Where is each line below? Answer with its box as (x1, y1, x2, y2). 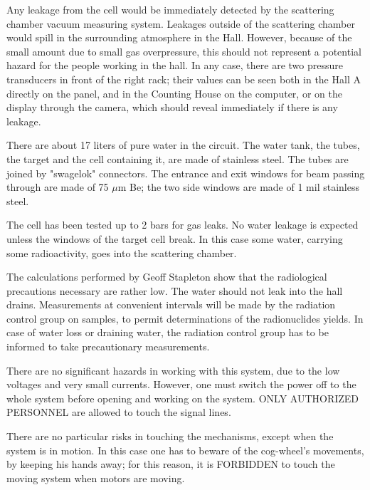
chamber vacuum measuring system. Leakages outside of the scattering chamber (6, 16, 355, 31)
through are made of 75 (6, 179, 109, 194)
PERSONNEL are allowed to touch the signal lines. (6, 405, 231, 419)
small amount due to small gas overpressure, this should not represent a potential (6, 43, 361, 58)
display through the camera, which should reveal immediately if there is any (6, 100, 338, 115)
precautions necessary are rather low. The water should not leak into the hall (6, 283, 343, 298)
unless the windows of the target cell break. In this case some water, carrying (6, 231, 343, 246)
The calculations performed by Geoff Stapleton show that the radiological (6, 269, 327, 284)
